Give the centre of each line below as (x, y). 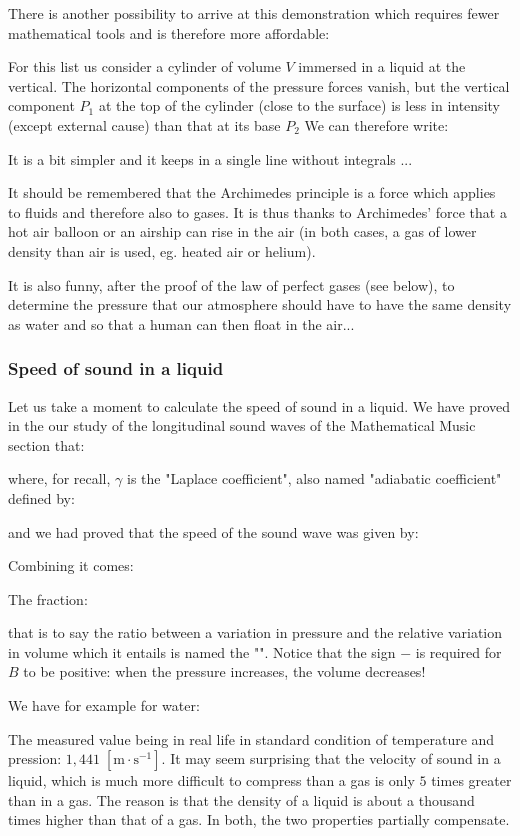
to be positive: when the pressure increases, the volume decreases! (224, 671)
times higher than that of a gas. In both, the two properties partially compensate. (259, 819)
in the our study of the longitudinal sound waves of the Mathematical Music (242, 425)
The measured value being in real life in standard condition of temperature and (251, 738)
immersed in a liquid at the (382, 66)
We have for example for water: (104, 705)
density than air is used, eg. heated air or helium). (162, 250)
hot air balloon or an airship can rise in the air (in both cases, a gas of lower (242, 231)
